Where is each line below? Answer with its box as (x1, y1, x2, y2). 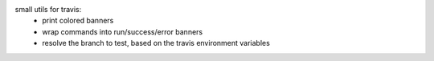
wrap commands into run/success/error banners (42, 26, 203, 36)
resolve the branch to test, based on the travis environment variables (42, 39, 271, 48)
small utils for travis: (14, 5, 82, 14)
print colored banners (42, 16, 114, 26)
